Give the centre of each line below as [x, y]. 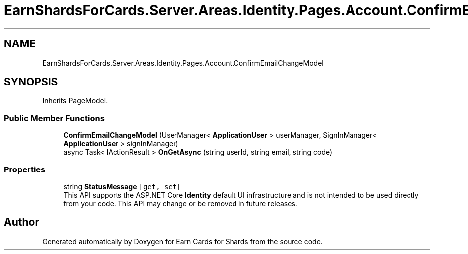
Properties [25, 169]
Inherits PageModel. [75, 101]
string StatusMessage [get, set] [122, 186]
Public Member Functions [54, 118]
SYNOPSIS [31, 82]
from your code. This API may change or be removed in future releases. [180, 203]
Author [22, 222]
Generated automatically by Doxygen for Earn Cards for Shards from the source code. [182, 241]
